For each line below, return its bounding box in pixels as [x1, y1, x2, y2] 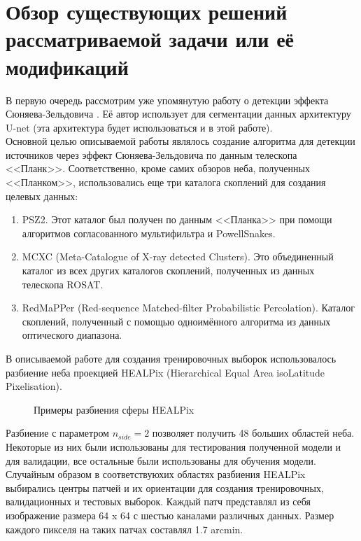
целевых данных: [6, 188, 78, 203]
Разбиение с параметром [6, 426, 109, 440]
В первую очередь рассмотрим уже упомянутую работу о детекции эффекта [6, 92, 329, 107]
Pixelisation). [6, 379, 62, 393]
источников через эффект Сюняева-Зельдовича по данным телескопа [6, 147, 297, 162]
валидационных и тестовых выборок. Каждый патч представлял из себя [6, 494, 311, 509]
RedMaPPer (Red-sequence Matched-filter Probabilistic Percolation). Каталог [22, 300, 355, 315]
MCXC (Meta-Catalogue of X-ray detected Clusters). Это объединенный [22, 249, 334, 264]
